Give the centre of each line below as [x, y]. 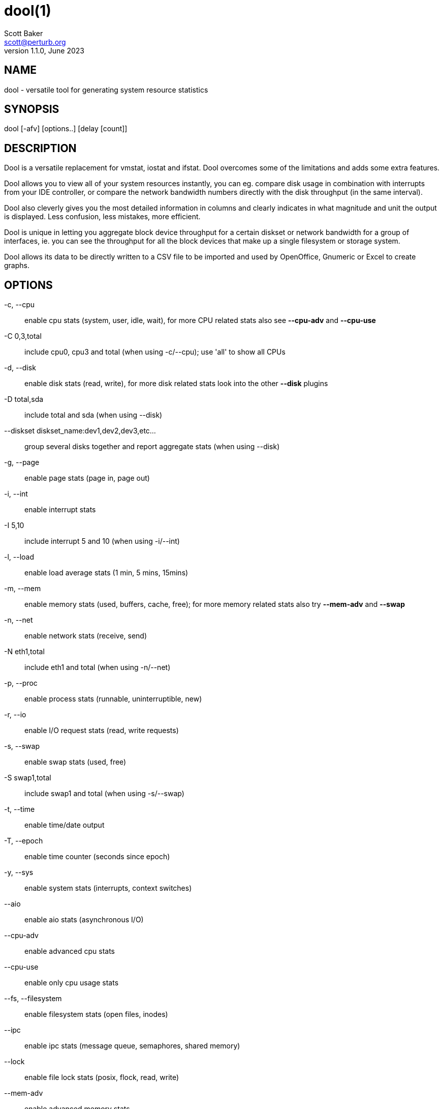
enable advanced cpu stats [70, 951]
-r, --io [15, 715]
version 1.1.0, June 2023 [44, 50]
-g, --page [22, 462]
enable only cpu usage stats [72, 983]
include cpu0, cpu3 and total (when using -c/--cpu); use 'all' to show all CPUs [155, 352]
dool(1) [28, 11]
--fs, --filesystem [33, 999]
